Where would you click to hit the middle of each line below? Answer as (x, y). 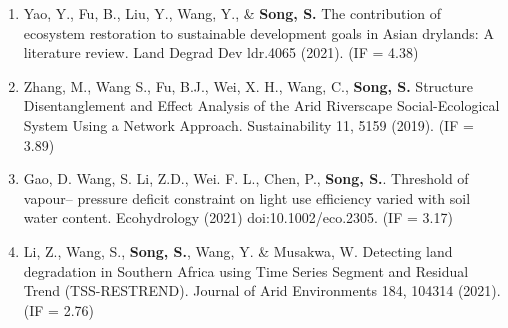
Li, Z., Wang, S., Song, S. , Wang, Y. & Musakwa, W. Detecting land (238, 250)
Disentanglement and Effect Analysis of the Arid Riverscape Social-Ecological (261, 105)
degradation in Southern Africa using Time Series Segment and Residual (246, 270)
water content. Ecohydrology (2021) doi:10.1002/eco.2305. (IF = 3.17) (238, 217)
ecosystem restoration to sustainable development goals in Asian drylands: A (258, 32)
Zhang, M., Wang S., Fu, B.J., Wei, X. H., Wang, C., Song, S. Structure (248, 85)
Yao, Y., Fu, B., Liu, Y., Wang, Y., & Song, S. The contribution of (232, 13)
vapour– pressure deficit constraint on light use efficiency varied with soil (247, 197)
